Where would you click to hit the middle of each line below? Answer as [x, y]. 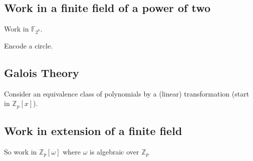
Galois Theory [42, 72]
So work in [21, 151]
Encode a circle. [29, 45]
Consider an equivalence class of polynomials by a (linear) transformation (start [127, 93]
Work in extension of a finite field [93, 131]
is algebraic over [114, 151]
